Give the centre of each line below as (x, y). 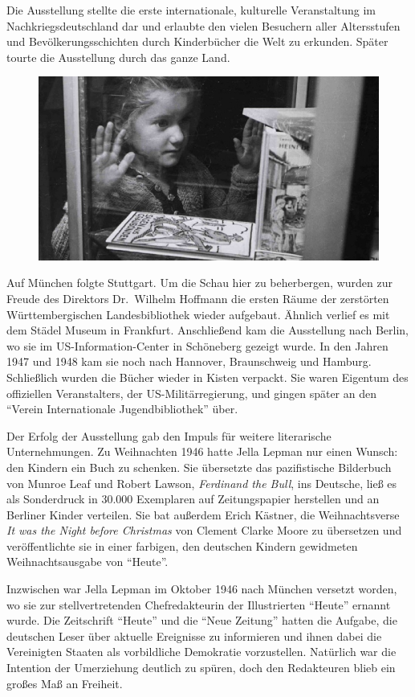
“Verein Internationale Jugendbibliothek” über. (122, 409)
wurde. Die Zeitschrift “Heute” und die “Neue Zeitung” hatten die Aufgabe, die (202, 620)
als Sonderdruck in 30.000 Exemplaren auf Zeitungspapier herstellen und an (193, 499)
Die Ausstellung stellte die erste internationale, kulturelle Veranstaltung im (191, 10)
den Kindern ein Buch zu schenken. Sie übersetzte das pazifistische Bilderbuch (199, 467)
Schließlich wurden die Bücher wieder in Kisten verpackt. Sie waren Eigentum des (207, 377)
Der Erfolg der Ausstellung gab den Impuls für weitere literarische (169, 435)
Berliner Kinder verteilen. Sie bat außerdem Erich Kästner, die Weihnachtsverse (203, 514)
